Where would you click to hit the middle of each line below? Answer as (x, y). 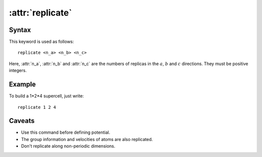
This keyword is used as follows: (41, 42)
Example (22, 84)
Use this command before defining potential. (65, 132)
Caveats (22, 121)
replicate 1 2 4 (37, 107)
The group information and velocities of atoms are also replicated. (87, 139)
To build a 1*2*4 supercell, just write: (47, 96)
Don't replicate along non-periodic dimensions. (68, 146)
